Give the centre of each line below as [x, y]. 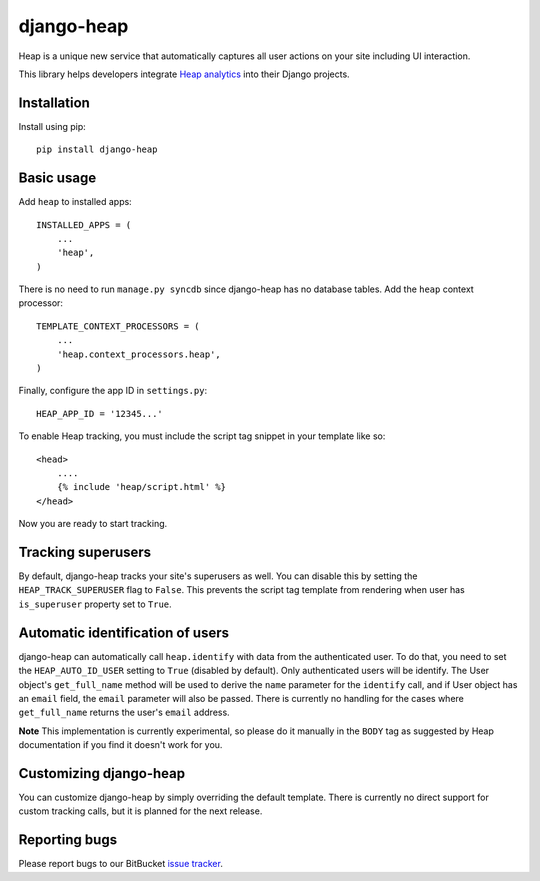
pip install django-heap [97, 149]
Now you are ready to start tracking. [93, 524]
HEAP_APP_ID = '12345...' [100, 413]
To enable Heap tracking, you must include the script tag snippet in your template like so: [202, 436]
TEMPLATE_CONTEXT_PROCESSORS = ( [118, 326]
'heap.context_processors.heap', [139, 354]
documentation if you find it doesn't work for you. [120, 745]
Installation [54, 102]
